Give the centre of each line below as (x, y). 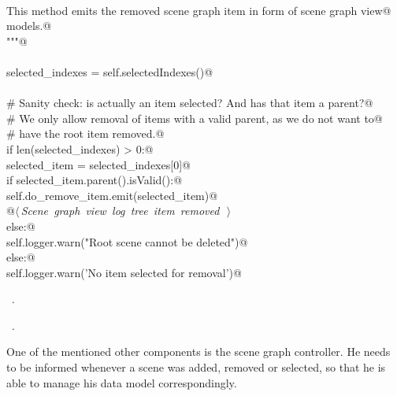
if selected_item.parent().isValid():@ (95, 180)
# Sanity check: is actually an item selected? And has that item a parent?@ (190, 103)
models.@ (29, 26)
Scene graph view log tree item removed (120, 211)
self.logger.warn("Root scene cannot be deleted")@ (127, 241)
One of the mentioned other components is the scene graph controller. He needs (198, 352)
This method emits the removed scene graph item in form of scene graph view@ (199, 10)
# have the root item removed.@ (85, 133)
